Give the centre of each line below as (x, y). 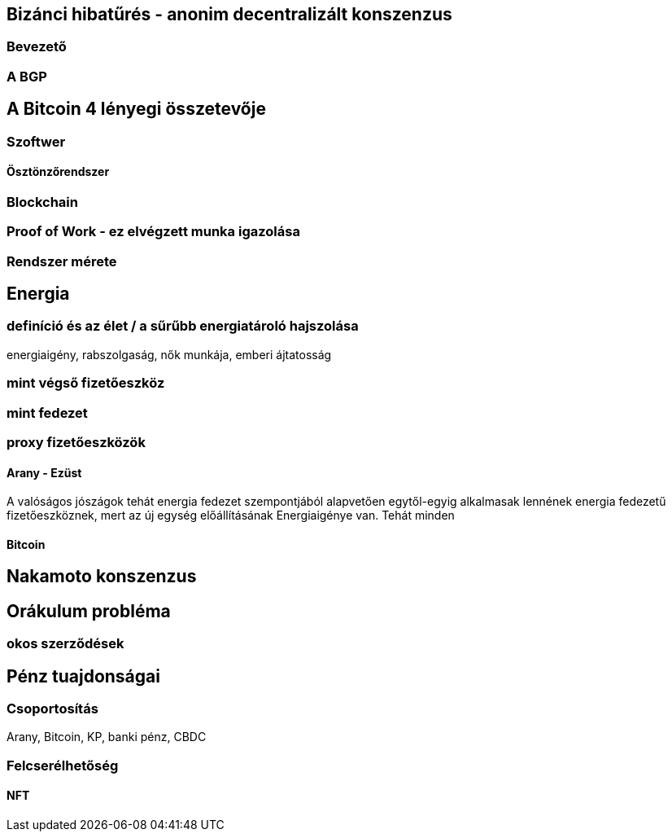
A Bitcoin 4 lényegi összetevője (136, 109)
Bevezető (37, 47)
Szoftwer (36, 141)
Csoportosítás (52, 709)
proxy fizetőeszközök (76, 442)
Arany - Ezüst (44, 472)
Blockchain (42, 202)
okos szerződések (65, 644)
